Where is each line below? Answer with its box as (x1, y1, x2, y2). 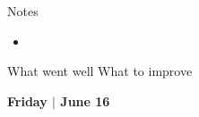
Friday (7, 91, 48, 110)
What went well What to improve (7, 62, 193, 80)
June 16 (60, 91, 110, 110)
